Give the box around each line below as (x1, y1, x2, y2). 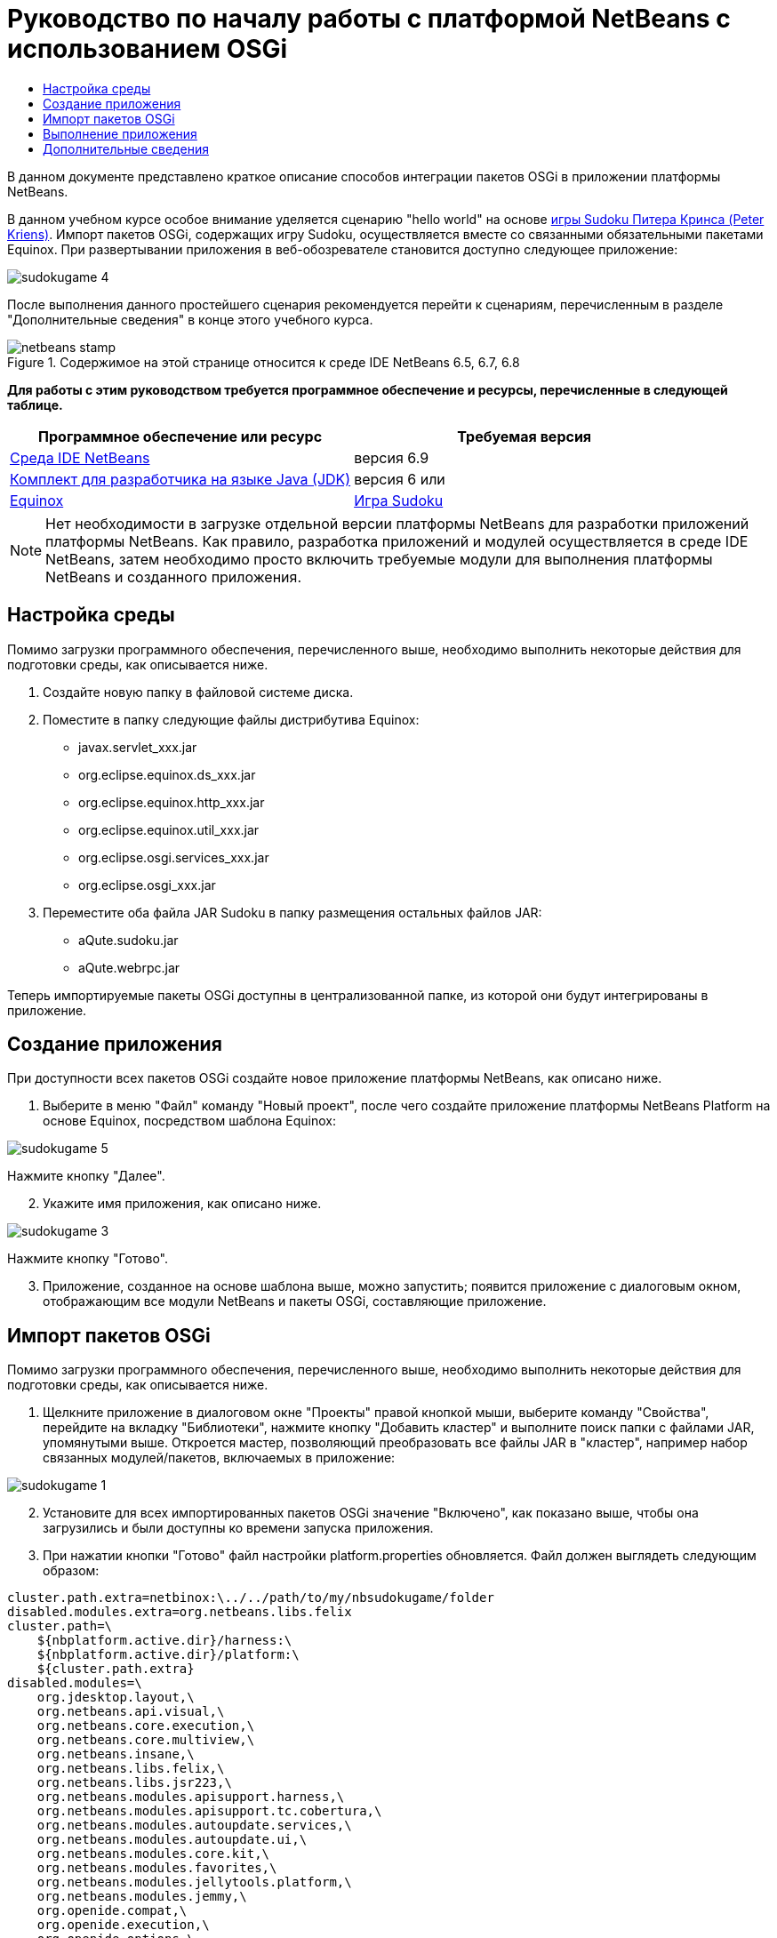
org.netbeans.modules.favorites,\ (36, 1861, 277, 1876)
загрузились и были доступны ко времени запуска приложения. (43, 1520, 434, 1536)
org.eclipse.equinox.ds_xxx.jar (78, 766, 256, 782)
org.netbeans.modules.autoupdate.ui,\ (36, 1832, 308, 1847)
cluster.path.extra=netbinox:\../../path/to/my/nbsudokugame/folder (7, 1590, 494, 1606)
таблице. (7, 396, 63, 412)
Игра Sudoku (354, 491, 444, 509)
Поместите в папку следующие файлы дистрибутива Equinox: (43, 711, 420, 727)
